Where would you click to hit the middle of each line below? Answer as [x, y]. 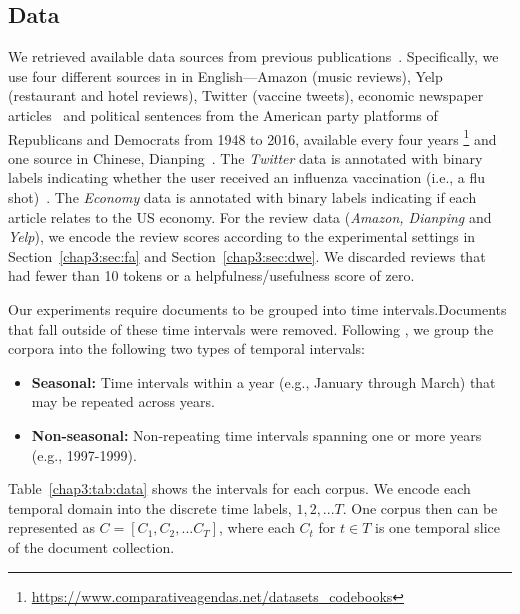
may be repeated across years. [123, 401]
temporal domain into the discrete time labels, [150, 507]
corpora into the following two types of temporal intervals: [186, 348]
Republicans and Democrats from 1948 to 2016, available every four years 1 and [252, 137]
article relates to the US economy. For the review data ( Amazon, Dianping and [250, 216]
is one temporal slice [438, 527]
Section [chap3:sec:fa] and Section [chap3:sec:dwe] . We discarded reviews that [247, 255]
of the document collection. [91, 546]
